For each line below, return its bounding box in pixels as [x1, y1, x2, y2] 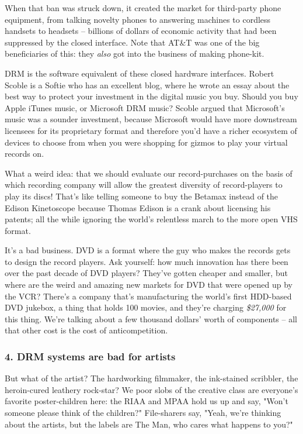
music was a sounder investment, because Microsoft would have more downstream [5, 113, 297, 125]
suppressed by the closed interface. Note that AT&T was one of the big [5, 36, 260, 48]
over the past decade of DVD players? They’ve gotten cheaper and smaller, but [5, 267, 288, 279]
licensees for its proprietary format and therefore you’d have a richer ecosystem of [5, 124, 297, 136]
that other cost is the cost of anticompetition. [5, 324, 168, 336]
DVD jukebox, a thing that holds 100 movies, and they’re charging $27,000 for [5, 301, 287, 314]
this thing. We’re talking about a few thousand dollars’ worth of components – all [5, 312, 297, 325]
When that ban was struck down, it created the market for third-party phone [5, 2, 281, 13]
